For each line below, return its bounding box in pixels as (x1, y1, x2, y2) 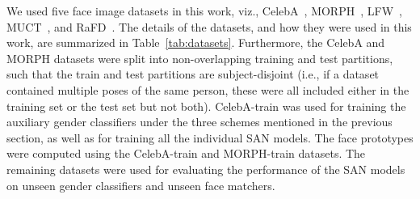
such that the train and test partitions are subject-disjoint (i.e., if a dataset (6, 66, 380, 83)
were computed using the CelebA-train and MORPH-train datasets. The (6, 145, 366, 162)
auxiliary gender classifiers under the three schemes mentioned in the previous (6, 113, 393, 130)
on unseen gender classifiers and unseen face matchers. (6, 176, 275, 193)
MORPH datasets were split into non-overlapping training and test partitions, (6, 49, 393, 66)
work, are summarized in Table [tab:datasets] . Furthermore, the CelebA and (6, 34, 385, 51)
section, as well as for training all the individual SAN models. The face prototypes (6, 129, 414, 146)
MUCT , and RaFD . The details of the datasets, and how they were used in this (6, 18, 412, 35)
